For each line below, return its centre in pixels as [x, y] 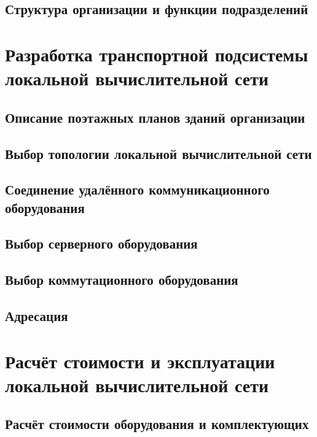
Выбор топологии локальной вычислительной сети [158, 153]
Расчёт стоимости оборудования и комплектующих [157, 424]
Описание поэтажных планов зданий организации [155, 117]
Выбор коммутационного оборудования [122, 280]
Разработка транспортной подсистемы [157, 54]
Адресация [37, 316]
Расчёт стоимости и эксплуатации [140, 361]
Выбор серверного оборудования [101, 243]
